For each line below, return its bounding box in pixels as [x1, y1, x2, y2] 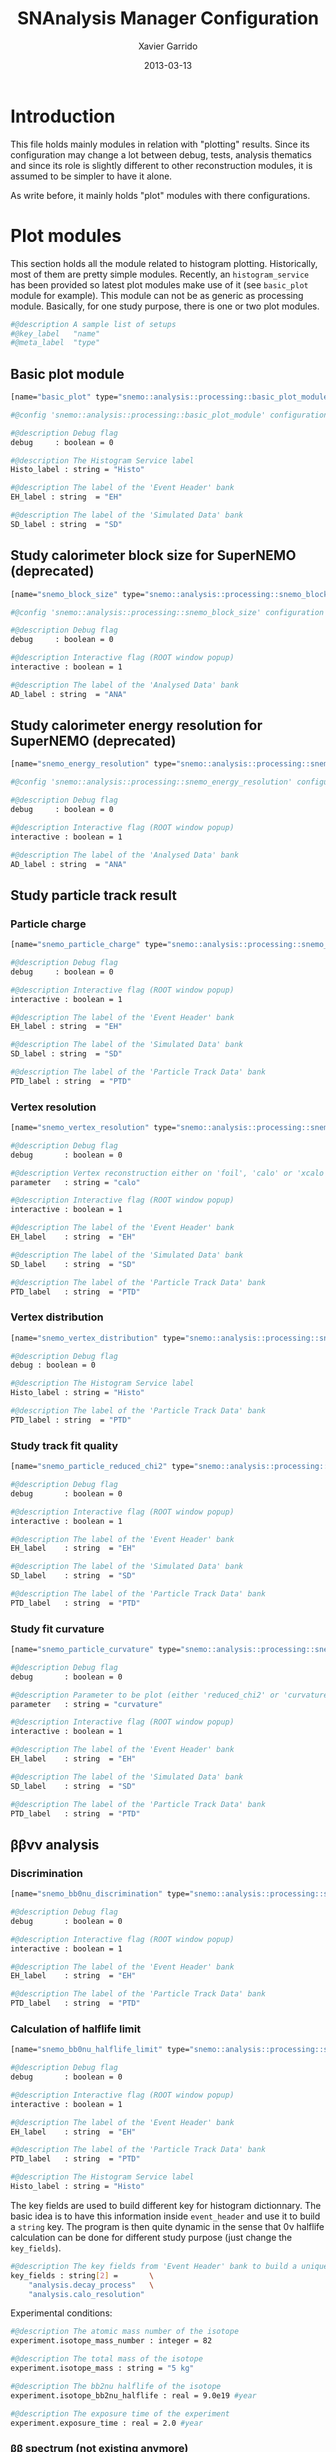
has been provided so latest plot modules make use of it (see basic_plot [10, 278, 309, 291]
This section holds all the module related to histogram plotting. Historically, [10, 257, 318, 269]
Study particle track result [10, 887, 177, 904]
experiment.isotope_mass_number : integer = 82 [10, 2336, 213, 2346]
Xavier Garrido [138, 40, 198, 52]
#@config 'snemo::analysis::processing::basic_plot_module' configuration [10, 410, 329, 420]
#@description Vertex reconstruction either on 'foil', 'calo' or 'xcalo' [10, 1168, 329, 1178]
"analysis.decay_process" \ [28, 2280, 155, 2290]
